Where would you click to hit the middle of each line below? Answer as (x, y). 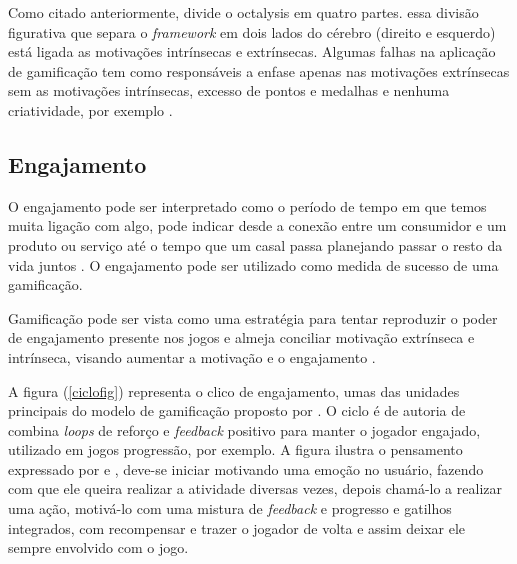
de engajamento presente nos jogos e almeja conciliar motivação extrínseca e (241, 337)
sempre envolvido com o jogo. (98, 547)
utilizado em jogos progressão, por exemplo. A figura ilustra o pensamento (235, 449)
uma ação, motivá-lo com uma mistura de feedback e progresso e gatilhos (230, 508)
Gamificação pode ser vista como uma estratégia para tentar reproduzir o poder (253, 317)
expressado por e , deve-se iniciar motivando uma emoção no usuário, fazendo (246, 468)
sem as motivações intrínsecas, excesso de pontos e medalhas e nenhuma (229, 90)
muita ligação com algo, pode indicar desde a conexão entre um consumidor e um (257, 225)
